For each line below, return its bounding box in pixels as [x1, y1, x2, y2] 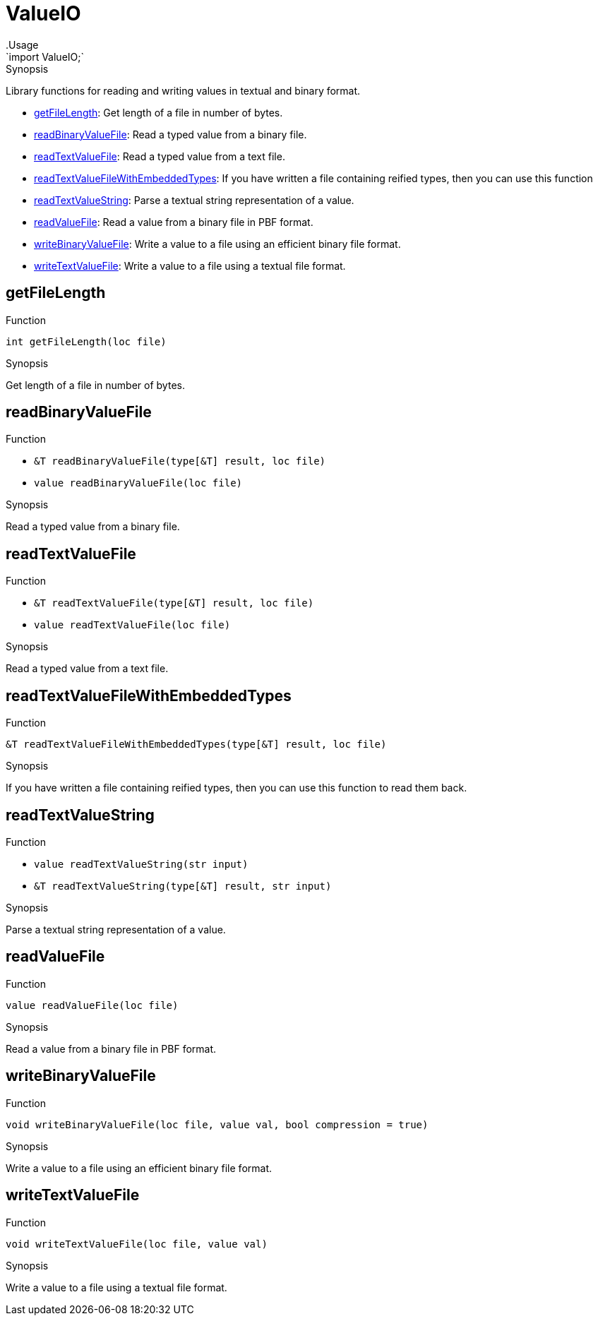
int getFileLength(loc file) [6, 335, 167, 347]
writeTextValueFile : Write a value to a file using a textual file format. [34, 259, 346, 272]
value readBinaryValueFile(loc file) [34, 477, 243, 489]
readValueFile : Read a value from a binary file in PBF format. [34, 215, 313, 228]
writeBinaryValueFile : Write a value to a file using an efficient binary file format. [34, 237, 401, 250]
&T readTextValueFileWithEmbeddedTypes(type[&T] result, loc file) [6, 739, 387, 751]
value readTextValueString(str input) [34, 858, 249, 870]
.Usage [6, 38, 39, 51]
